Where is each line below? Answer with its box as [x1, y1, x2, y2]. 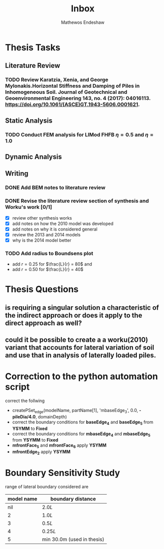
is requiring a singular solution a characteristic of [5, 303, 159, 312]
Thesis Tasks [5, 42, 61, 53]
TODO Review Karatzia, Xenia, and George [5, 76, 108, 83]
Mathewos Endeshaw [61, 19, 105, 25]
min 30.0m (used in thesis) [42, 536, 104, 543]
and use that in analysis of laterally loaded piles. [5, 351, 156, 360]
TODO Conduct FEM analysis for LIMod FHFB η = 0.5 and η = [5, 131, 154, 138]
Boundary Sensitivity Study [5, 467, 120, 479]
